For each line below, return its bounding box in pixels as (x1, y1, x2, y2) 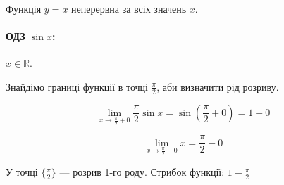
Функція (6, 1, 42, 15)
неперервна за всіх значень (71, 1, 187, 15)
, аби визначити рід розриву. (156, 79, 279, 94)
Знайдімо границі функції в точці (6, 79, 148, 94)
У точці (6, 165, 38, 179)
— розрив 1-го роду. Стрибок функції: (59, 165, 225, 179)
